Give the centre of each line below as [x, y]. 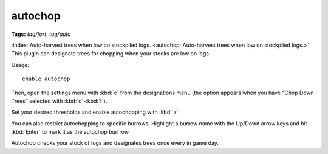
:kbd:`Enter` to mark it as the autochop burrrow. [71, 132]
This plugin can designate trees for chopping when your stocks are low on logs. [111, 54]
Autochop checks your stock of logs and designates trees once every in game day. [115, 143]
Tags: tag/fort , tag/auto [41, 34]
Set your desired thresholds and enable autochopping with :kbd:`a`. [96, 112]
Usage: [20, 65]
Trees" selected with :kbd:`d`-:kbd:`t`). [59, 101]
